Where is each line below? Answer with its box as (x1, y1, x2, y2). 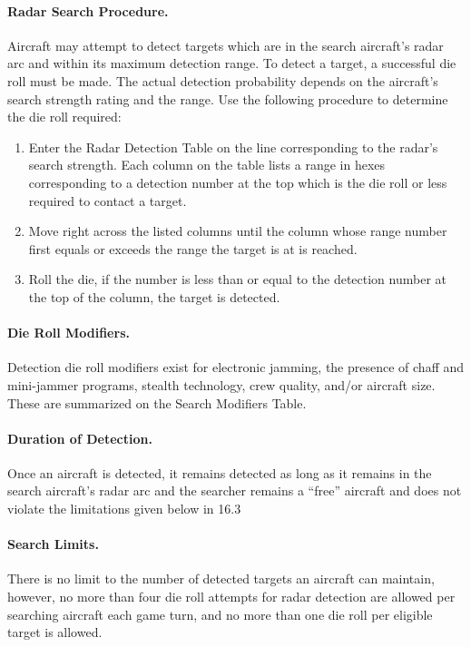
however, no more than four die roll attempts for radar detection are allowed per (7, 587, 456, 606)
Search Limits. (7, 534, 99, 554)
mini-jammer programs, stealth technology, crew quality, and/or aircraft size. (7, 375, 436, 394)
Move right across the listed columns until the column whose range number (28, 221, 447, 240)
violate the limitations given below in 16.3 (7, 499, 241, 518)
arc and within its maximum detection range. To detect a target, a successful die (7, 54, 456, 73)
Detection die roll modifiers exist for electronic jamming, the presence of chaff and (7, 358, 465, 377)
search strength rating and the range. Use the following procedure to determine (7, 89, 448, 108)
